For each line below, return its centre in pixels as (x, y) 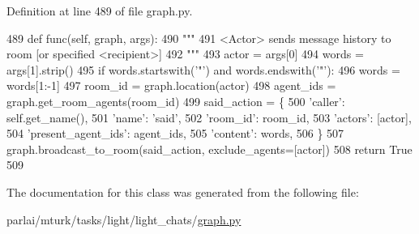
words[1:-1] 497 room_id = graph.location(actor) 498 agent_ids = (171, 85)
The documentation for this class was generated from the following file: (183, 191)
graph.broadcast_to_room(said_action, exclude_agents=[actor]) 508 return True (209, 149)
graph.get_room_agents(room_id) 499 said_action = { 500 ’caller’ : (176, 101)
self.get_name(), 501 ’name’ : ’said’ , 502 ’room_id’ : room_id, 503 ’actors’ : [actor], (209, 117)
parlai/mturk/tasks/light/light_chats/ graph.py (124, 219)
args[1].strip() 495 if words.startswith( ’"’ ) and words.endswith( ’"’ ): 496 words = (203, 69)
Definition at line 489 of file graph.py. (100, 11)
